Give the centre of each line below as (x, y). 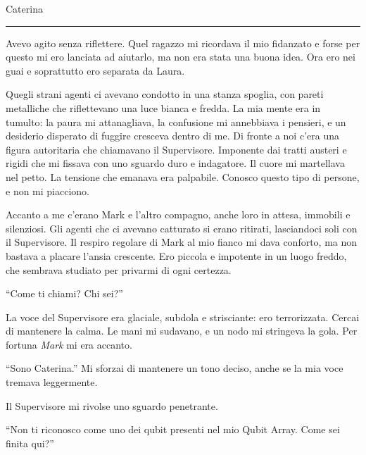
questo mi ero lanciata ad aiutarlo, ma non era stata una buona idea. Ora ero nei (181, 57)
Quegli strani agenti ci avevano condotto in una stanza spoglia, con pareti (165, 94)
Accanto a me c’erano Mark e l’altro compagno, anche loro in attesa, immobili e (178, 214)
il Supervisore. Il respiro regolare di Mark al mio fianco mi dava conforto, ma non (182, 242)
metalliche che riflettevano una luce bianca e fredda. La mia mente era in (163, 107)
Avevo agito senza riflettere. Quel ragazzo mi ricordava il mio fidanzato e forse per (183, 43)
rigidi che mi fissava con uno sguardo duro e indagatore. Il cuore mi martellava (175, 163)
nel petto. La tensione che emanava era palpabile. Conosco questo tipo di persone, (183, 176)
